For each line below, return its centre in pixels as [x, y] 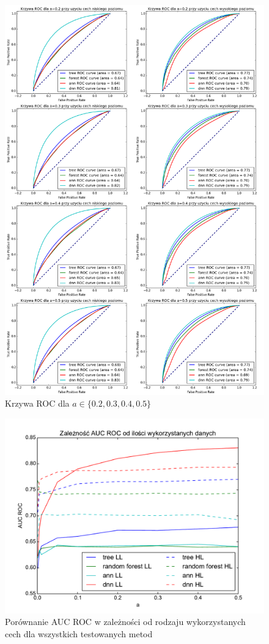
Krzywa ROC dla [37, 403]
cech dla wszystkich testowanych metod [79, 634]
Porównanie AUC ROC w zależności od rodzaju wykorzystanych [125, 622]
